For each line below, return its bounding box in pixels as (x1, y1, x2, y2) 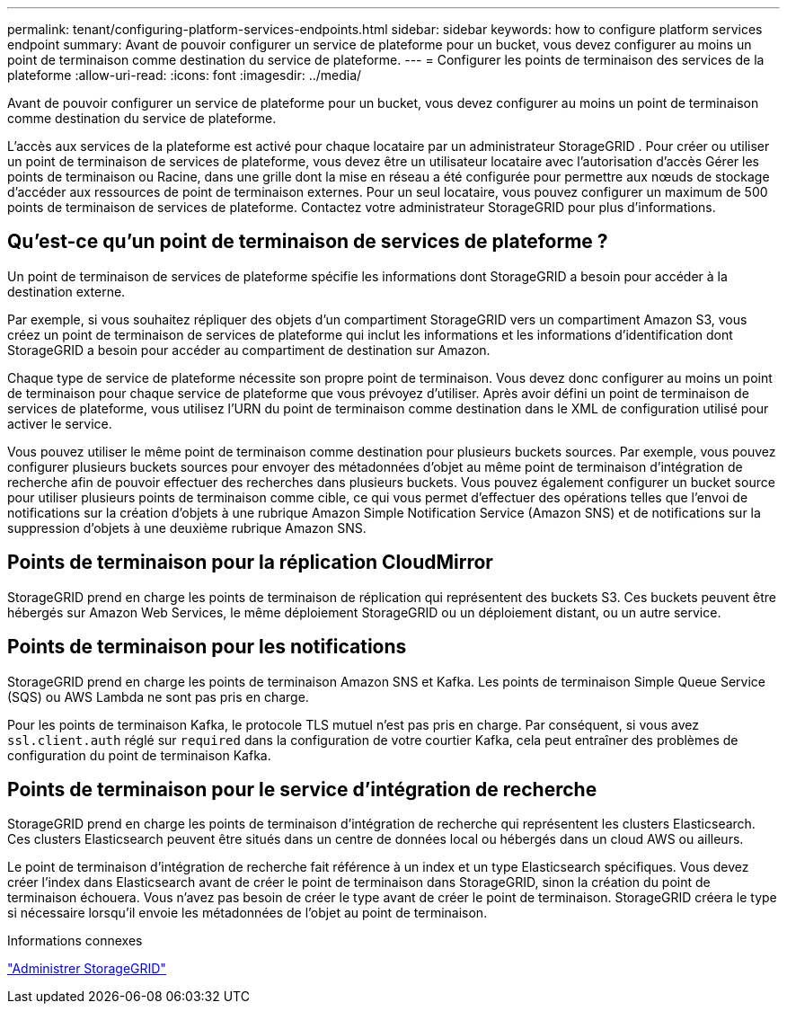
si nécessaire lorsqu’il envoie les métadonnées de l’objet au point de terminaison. (7, 905, 488, 921)
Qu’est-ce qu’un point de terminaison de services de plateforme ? (7, 230, 608, 253)
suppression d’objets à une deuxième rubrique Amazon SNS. (7, 519, 367, 536)
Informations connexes (7, 933, 143, 949)
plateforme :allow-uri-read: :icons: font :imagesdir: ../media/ (7, 67, 362, 83)
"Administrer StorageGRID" (7, 961, 166, 977)
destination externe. (7, 283, 126, 299)
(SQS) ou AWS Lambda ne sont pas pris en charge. (7, 688, 309, 705)
